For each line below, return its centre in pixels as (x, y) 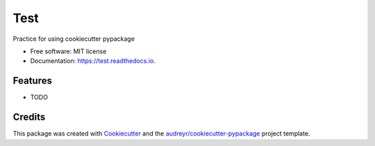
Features (32, 81)
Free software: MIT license (68, 51)
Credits (29, 117)
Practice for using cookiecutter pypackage (74, 39)
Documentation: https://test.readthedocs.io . (93, 61)
